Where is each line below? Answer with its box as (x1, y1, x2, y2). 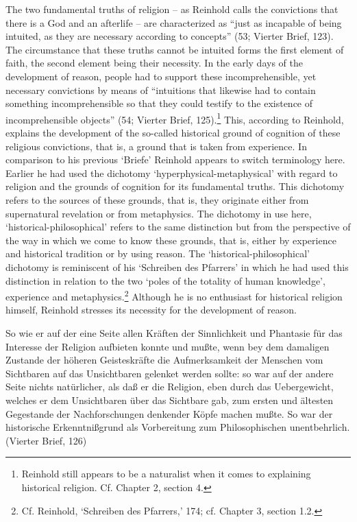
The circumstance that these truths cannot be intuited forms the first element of (5, 42, 344, 56)
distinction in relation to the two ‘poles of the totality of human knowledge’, (5, 273, 325, 287)
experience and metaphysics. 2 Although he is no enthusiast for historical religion (5, 287, 343, 303)
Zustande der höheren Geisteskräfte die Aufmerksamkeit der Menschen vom (5, 353, 323, 367)
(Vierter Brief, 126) (5, 433, 87, 447)
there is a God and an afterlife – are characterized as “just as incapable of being (5, 15, 342, 29)
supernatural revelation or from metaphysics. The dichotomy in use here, (5, 206, 312, 220)
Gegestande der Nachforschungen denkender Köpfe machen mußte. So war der (5, 406, 333, 420)
